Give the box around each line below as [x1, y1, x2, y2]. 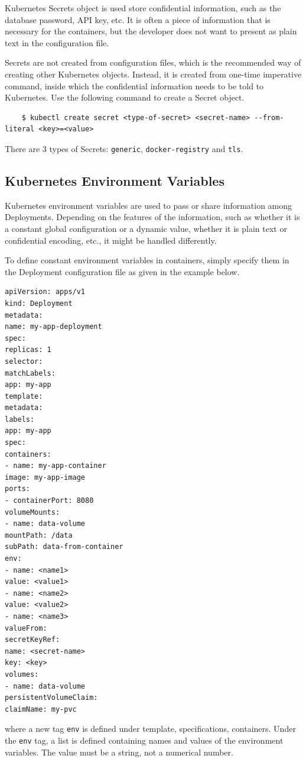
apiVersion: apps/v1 [5, 288, 86, 296]
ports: [5, 485, 30, 493]
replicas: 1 [5, 346, 51, 354]
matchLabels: [5, 369, 56, 377]
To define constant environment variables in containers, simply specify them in [5, 254, 289, 266]
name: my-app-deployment [5, 322, 102, 331]
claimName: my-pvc [5, 705, 77, 713]
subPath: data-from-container [5, 543, 123, 551]
